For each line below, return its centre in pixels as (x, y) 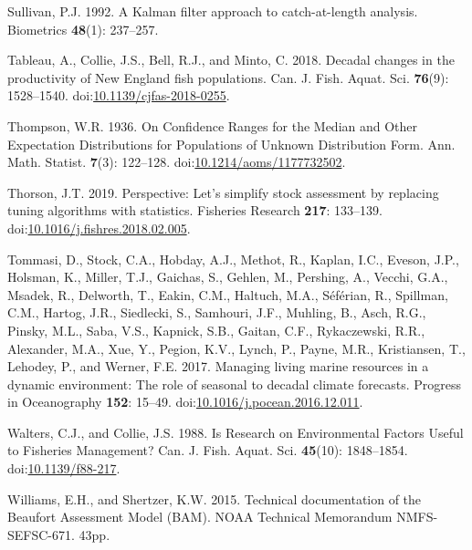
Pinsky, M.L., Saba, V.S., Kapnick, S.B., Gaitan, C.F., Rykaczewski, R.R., (216, 330)
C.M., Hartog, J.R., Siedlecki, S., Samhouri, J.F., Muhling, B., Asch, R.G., (217, 312)
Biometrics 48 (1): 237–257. (83, 29)
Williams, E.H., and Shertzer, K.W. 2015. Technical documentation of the (215, 498)
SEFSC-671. (41, 534)
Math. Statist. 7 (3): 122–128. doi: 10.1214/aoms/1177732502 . (177, 162)
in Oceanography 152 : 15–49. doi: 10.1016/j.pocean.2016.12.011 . (185, 402)
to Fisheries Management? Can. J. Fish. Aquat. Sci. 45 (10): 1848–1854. (208, 450)
